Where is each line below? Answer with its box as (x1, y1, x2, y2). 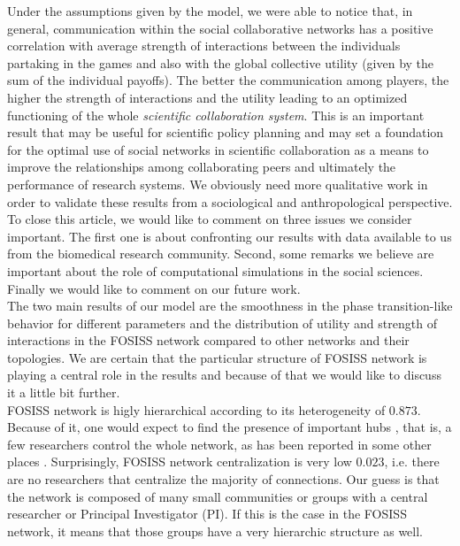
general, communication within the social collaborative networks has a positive (7, 19, 433, 37)
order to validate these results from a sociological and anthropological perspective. (7, 192, 453, 211)
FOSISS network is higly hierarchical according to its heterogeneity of (7, 400, 386, 419)
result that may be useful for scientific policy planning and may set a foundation (7, 123, 444, 142)
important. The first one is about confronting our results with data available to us (7, 227, 452, 245)
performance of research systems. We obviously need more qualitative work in (7, 174, 428, 193)
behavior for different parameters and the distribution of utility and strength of (7, 313, 437, 332)
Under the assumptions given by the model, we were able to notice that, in (7, 2, 413, 19)
